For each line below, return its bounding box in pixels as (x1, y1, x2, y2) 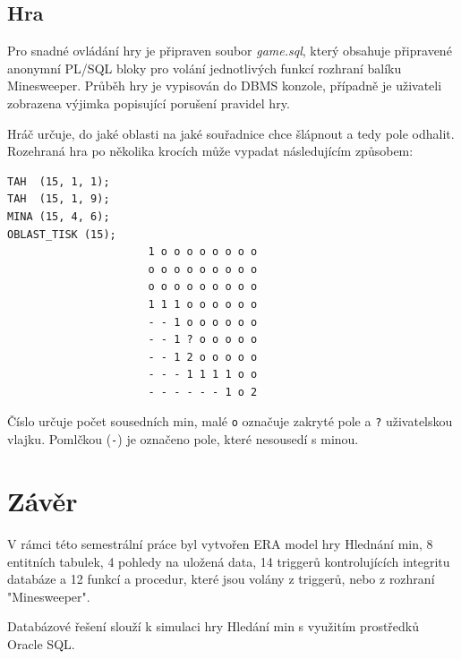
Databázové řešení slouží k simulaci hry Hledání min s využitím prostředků (7, 617, 420, 636)
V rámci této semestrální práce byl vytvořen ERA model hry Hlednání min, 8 (7, 534, 433, 552)
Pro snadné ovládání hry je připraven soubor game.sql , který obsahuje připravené (7, 41, 452, 60)
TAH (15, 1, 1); (7, 175, 110, 188)
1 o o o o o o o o (148, 245, 258, 259)
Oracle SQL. (7, 634, 75, 653)
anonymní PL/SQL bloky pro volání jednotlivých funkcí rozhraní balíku (7, 58, 402, 77)
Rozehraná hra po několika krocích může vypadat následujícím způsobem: (7, 141, 414, 160)
